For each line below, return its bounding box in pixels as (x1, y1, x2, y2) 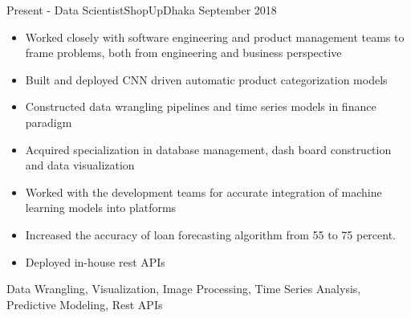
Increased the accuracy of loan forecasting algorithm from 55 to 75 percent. (25, 226, 396, 243)
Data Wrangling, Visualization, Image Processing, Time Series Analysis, (6, 280, 361, 297)
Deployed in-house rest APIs (25, 253, 165, 270)
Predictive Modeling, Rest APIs (6, 296, 163, 312)
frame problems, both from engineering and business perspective (25, 44, 342, 61)
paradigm (25, 113, 72, 130)
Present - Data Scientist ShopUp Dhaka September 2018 (6, 2, 277, 18)
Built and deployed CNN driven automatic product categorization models (25, 71, 388, 88)
